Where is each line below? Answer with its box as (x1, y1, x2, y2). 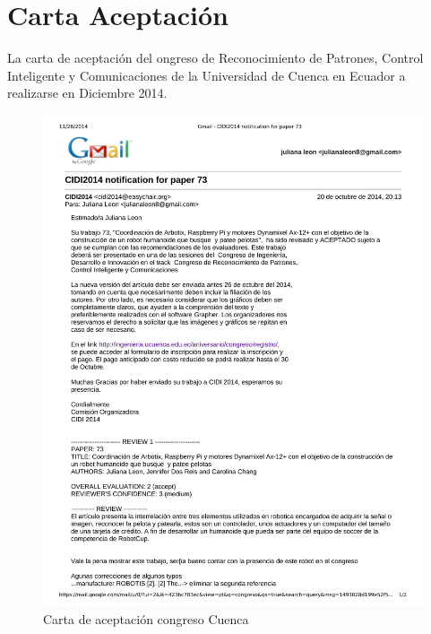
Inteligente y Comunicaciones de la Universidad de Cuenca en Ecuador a (7, 65, 406, 84)
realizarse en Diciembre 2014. (7, 83, 168, 102)
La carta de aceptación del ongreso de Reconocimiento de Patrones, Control (7, 48, 424, 67)
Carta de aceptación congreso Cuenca (43, 610, 249, 629)
